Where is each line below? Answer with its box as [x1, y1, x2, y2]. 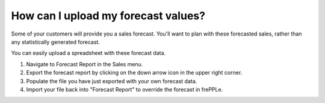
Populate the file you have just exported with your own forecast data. [26, 77, 197, 84]
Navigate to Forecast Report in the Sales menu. [26, 60, 143, 67]
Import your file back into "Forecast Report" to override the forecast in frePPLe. [26, 86, 223, 93]
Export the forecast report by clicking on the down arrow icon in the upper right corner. [26, 69, 243, 76]
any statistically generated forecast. [11, 38, 101, 45]
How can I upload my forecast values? [11, 9, 206, 22]
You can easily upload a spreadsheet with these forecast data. [11, 49, 166, 57]
